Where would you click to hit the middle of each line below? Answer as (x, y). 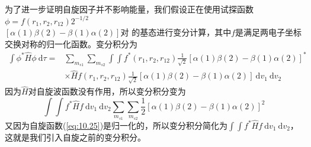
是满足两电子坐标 (269, 32)
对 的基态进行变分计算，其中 (176, 32)
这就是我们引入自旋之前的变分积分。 (75, 137)
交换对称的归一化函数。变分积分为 (71, 43)
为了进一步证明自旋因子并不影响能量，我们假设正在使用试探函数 (129, 9)
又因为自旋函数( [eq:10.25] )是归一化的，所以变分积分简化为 (116, 125)
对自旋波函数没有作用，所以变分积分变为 (107, 91)
